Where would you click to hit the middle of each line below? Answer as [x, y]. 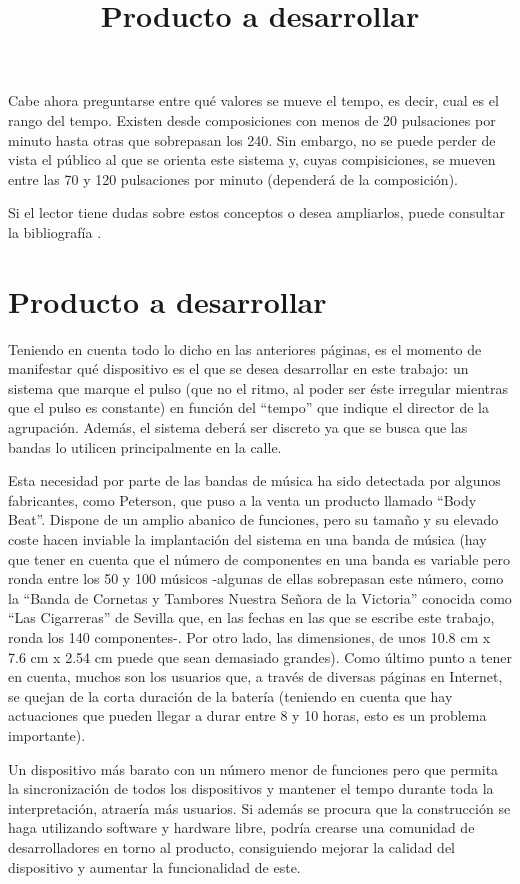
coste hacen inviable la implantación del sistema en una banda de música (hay [247, 539]
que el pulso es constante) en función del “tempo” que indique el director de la [248, 407]
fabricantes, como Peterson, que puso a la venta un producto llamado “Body [242, 499]
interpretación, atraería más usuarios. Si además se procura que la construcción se [259, 807]
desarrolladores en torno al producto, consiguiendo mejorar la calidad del [231, 846]
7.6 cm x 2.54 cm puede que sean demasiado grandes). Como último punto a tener [260, 656]
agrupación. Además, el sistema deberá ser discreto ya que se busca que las [238, 427]
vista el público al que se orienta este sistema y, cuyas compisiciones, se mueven [252, 159]
